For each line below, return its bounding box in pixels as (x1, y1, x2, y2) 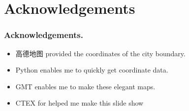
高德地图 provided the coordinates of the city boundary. (15, 48, 186, 58)
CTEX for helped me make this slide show (15, 98, 144, 108)
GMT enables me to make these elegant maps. (15, 81, 156, 91)
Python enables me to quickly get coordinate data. (15, 65, 168, 75)
